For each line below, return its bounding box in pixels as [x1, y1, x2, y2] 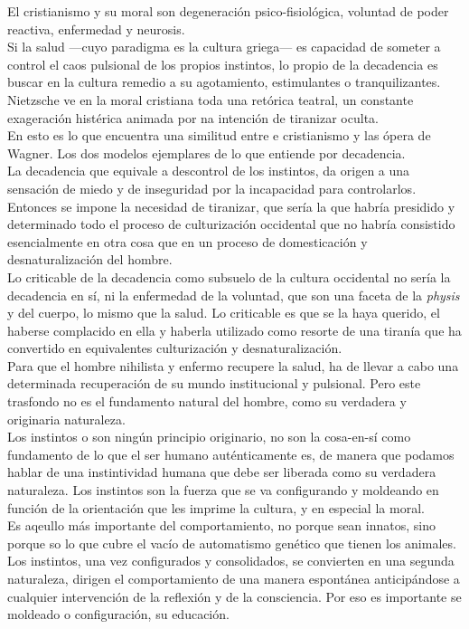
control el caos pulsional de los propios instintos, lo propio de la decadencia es [7, 54, 438, 73]
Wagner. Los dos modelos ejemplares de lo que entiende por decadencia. [7, 143, 406, 162]
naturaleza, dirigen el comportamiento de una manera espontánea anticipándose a [7, 569, 460, 587]
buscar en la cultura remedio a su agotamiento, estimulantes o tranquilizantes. [7, 72, 441, 91]
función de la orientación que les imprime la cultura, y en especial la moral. [7, 498, 425, 517]
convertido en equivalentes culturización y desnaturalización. [7, 338, 342, 357]
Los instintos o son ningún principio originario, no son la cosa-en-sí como [7, 427, 411, 446]
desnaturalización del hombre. [7, 250, 173, 269]
